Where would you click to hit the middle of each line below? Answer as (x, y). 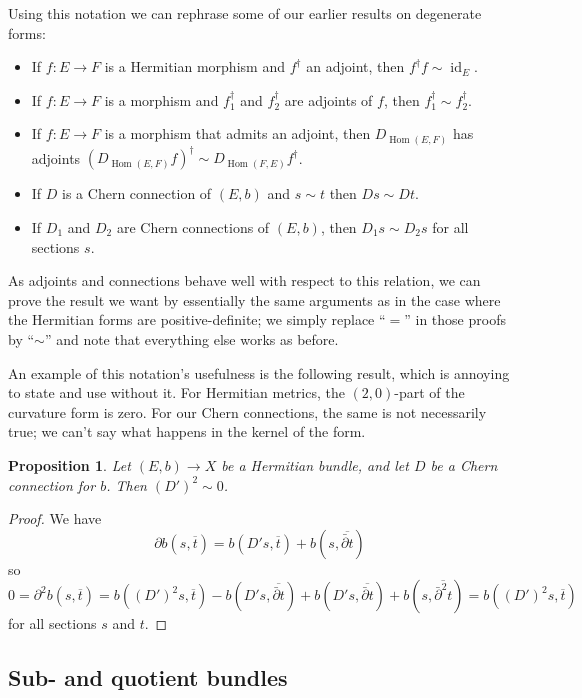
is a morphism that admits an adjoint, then (237, 133)
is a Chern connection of (137, 193)
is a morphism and (161, 99)
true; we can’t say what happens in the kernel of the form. (187, 431)
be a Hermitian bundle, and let (315, 464)
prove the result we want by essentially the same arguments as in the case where (254, 299)
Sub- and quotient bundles (148, 677)
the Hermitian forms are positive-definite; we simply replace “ (197, 319)
